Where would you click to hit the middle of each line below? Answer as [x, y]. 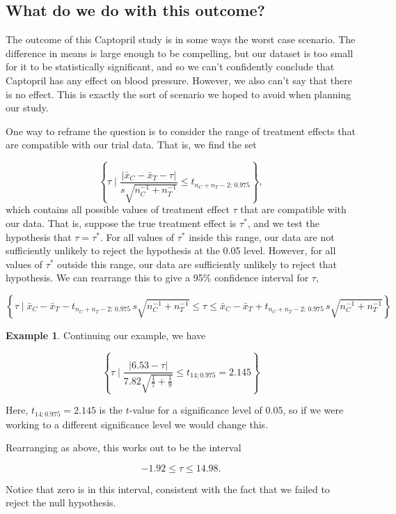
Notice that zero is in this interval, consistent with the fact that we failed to [168, 489]
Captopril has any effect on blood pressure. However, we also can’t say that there [179, 80]
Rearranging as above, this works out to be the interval [124, 447]
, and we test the [283, 223]
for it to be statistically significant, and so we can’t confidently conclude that [170, 67]
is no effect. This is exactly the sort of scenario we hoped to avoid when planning [179, 94]
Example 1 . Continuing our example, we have [106, 335]
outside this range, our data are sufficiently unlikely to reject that [197, 264]
